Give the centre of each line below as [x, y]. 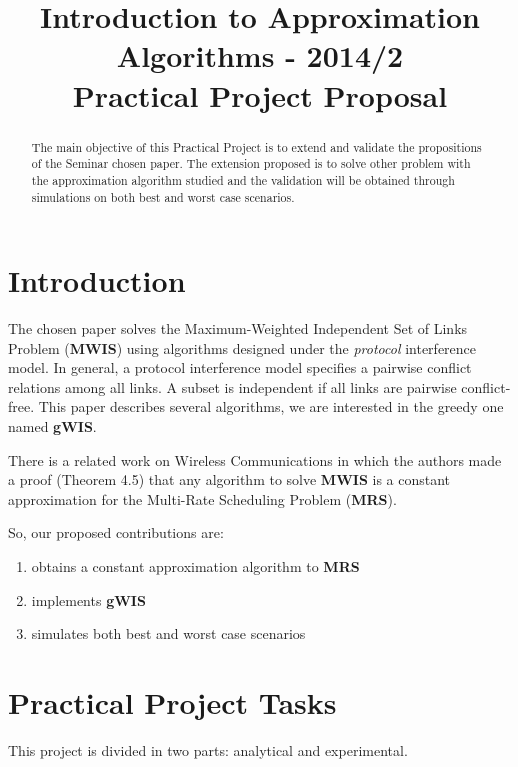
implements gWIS [88, 599]
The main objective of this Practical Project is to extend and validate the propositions [256, 146]
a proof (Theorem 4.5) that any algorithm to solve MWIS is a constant [229, 479]
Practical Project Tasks [172, 702]
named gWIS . [52, 426]
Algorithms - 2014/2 [260, 55]
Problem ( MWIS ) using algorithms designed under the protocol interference [242, 347]
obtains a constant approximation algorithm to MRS [195, 566]
